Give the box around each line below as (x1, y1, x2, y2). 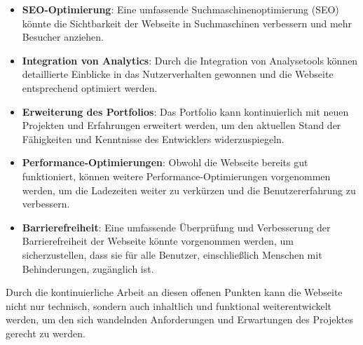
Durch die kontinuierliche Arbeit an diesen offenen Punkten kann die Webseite (6, 285, 343, 299)
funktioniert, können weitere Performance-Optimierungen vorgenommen (22, 168, 331, 183)
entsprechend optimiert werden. (22, 80, 158, 95)
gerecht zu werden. (6, 325, 86, 340)
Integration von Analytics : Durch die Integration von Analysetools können (22, 53, 358, 67)
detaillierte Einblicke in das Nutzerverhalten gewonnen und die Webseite (22, 67, 334, 81)
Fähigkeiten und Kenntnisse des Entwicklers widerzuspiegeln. (22, 131, 285, 146)
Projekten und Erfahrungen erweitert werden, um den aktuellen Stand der (22, 118, 341, 133)
